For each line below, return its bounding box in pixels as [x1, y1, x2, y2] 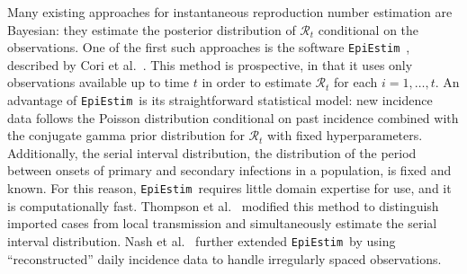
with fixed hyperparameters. [267, 126, 423, 145]
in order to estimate [202, 73, 311, 92]
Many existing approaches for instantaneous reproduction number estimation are [7, 3, 453, 21]
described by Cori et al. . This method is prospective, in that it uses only [7, 55, 413, 74]
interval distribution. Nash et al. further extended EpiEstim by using [7, 231, 396, 250]
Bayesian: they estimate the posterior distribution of [7, 20, 296, 39]
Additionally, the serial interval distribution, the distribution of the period [7, 143, 417, 162]
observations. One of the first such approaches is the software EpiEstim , [7, 38, 410, 57]
